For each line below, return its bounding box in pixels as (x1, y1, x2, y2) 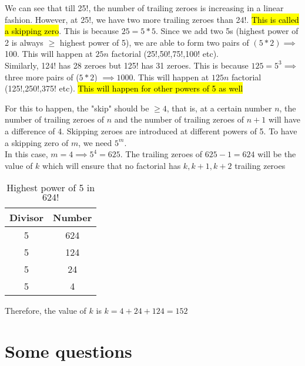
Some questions (5, 339, 132, 363)
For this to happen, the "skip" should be (5, 101, 149, 114)
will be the (257, 148, 296, 160)
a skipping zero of (5, 136, 69, 148)
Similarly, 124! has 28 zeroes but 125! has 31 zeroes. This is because (5, 59, 249, 71)
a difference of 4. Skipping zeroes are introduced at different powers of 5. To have (5, 124, 297, 137)
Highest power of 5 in (6, 181, 95, 195)
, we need (78, 136, 112, 148)
